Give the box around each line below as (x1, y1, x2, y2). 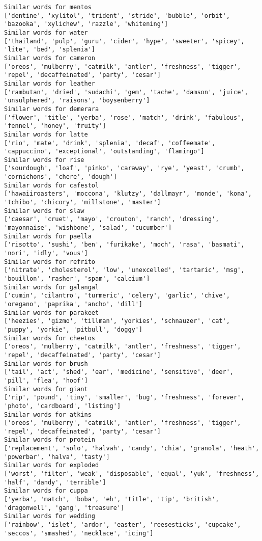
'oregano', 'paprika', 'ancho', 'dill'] (4, 300, 143, 308)
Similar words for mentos (4, 4, 92, 11)
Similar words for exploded (4, 462, 99, 469)
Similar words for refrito (4, 258, 95, 265)
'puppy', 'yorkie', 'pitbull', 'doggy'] (4, 326, 143, 333)
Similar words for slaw (4, 207, 84, 214)
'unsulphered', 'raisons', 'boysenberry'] (4, 97, 150, 104)
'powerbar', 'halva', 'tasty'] (4, 453, 110, 461)
